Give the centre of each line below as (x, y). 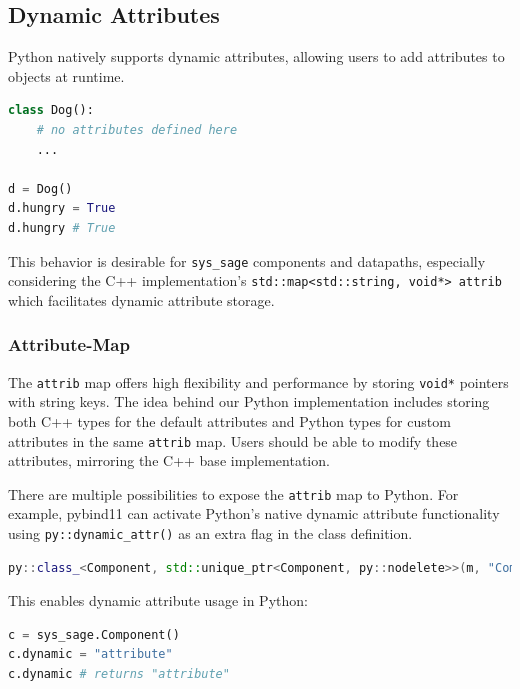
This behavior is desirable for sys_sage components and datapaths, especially (247, 260)
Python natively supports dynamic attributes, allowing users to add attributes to (256, 56)
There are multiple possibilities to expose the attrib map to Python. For (233, 493)
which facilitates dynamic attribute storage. (141, 299)
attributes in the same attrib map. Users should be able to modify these (233, 440)
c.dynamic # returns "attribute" (119, 674)
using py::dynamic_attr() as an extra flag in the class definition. (210, 533)
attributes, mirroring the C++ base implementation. (169, 460)
